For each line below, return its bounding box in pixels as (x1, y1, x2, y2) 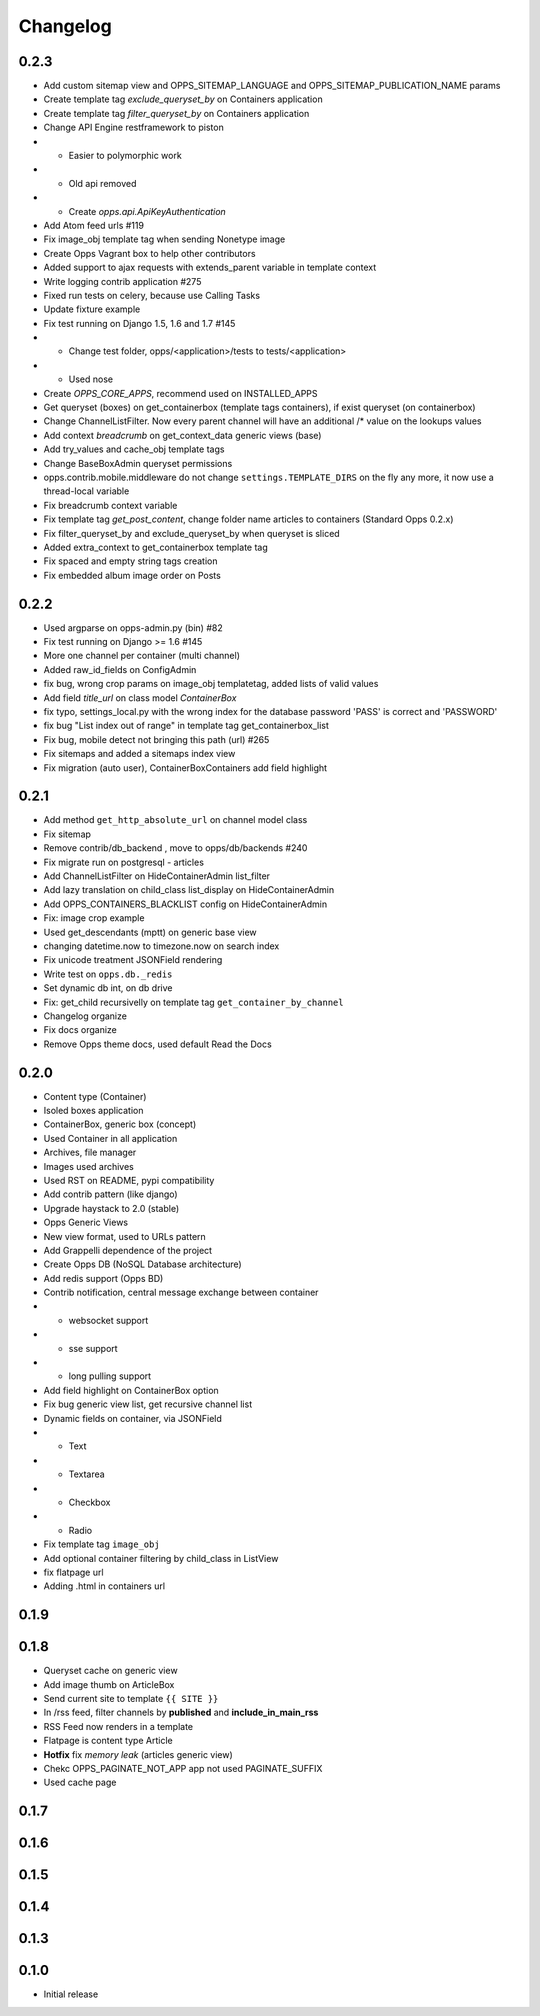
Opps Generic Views (43, 1216, 129, 1229)
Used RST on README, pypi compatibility (43, 1174, 215, 1186)
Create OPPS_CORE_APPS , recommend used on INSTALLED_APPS (43, 387, 319, 399)
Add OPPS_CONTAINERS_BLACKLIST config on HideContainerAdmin (43, 898, 328, 910)
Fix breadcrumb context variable (43, 499, 178, 511)
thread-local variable (43, 485, 130, 497)
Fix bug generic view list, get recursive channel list (43, 1398, 253, 1410)
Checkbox (68, 1496, 111, 1508)
